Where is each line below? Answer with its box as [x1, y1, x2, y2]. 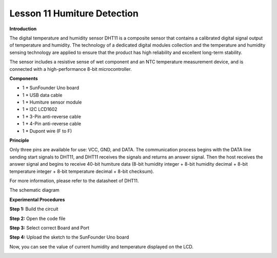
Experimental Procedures [9, 196, 65, 203]
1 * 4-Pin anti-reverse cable [22, 121, 82, 127]
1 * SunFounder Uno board [22, 85, 80, 91]
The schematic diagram [9, 187, 60, 193]
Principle [9, 137, 29, 144]
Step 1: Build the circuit [9, 206, 58, 212]
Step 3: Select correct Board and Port [9, 225, 90, 231]
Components [9, 75, 38, 82]
